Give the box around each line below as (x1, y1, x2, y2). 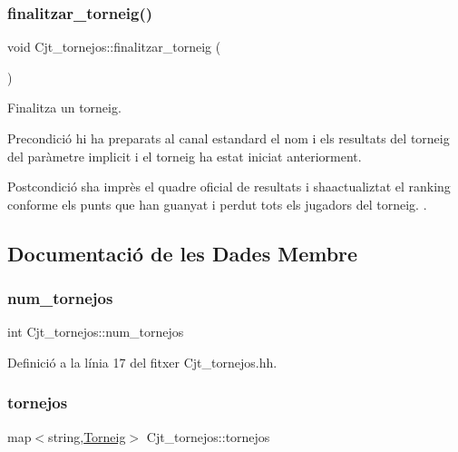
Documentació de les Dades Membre (7, 239, 358, 267)
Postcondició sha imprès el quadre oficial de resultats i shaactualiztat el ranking (7, 177, 451, 196)
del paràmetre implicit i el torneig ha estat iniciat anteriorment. (7, 146, 362, 165)
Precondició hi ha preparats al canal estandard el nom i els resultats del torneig (7, 129, 450, 147)
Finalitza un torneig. (7, 98, 122, 117)
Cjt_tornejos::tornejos (146, 427, 270, 446)
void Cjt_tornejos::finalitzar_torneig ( (7, 37, 221, 56)
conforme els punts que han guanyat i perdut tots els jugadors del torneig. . (7, 194, 427, 213)
